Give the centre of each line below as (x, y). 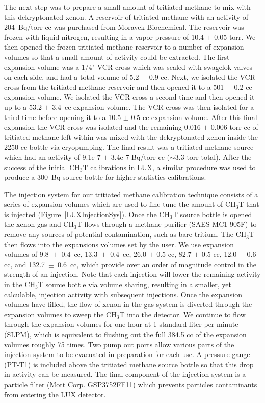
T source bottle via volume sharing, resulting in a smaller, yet (135, 284)
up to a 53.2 (23, 106)
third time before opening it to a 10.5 (63, 117)
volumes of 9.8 (26, 254)
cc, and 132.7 (25, 264)
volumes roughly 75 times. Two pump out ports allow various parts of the (119, 344)
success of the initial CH (42, 167)
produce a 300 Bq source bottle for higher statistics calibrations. (105, 177)
